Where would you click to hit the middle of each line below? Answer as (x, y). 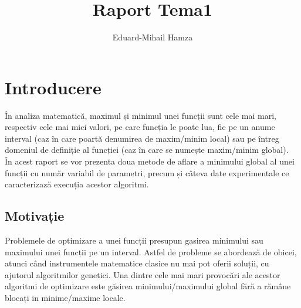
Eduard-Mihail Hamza (153, 37)
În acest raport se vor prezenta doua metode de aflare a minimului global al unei (150, 161)
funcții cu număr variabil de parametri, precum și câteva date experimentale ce (147, 172)
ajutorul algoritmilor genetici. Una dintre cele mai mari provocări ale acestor (143, 274)
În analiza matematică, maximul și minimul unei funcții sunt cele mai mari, (141, 115)
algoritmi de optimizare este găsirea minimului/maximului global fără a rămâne (148, 286)
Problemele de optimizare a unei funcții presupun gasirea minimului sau (134, 240)
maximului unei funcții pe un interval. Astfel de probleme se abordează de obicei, (151, 251)
